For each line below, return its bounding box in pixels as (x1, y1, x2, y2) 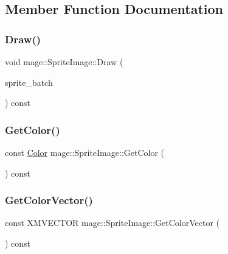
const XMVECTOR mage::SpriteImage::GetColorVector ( (5, 216, 220, 229)
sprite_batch (5, 76, 53, 88)
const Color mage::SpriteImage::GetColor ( (5, 146, 165, 158)
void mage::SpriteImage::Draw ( (5, 55, 123, 68)
